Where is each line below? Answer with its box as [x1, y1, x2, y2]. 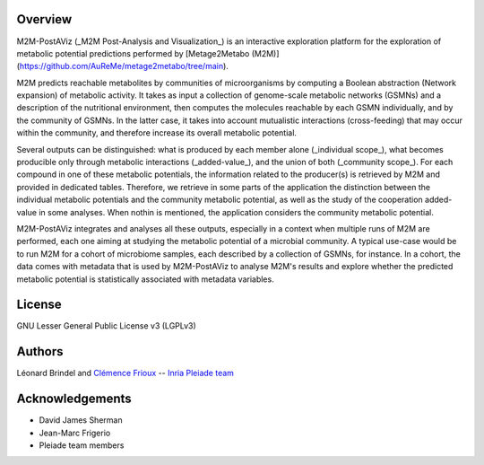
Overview [16, 12, 73, 27]
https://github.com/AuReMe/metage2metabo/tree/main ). [19, 61, 229, 72]
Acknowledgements [16, 391, 132, 407]
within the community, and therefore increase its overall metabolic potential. [16, 127, 298, 138]
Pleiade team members [39, 440, 125, 451]
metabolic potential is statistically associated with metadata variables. [16, 274, 274, 285]
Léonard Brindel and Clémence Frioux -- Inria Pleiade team [16, 368, 235, 379]
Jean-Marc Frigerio [39, 427, 111, 438]
